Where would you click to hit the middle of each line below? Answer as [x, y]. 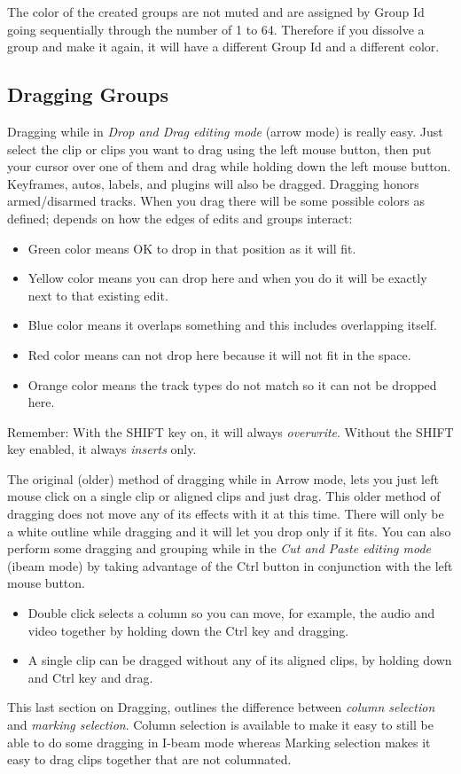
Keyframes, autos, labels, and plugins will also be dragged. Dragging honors [213, 183]
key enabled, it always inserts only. [102, 449]
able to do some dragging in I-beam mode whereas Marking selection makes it [219, 742]
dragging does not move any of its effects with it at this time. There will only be [226, 514]
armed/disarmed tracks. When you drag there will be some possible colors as [216, 201]
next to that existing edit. [98, 295]
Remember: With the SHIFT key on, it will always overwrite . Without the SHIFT [230, 431]
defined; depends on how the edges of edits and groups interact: [180, 218]
